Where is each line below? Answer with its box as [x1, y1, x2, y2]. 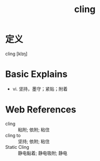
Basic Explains [5, 68, 68, 80]
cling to [5, 132, 21, 138]
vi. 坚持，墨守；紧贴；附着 [12, 86, 68, 92]
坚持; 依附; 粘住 [18, 138, 50, 144]
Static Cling [5, 144, 29, 150]
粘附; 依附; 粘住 [18, 127, 50, 133]
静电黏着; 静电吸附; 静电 [18, 150, 68, 156]
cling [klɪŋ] [5, 51, 28, 57]
